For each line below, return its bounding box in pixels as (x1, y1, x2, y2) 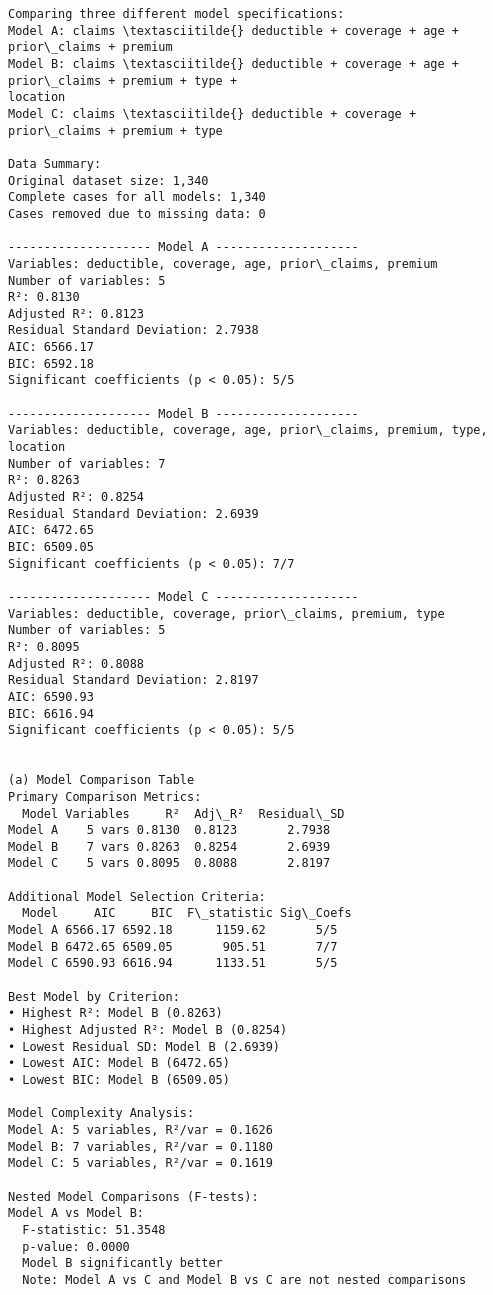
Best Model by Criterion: (8, 989, 180, 1004)
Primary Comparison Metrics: (8, 789, 202, 804)
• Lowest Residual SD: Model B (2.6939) (8, 1039, 281, 1054)
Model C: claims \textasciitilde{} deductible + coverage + (8, 106, 417, 121)
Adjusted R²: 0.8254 (8, 490, 145, 505)
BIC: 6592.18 (8, 356, 94, 371)
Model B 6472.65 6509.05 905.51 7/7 (8, 939, 338, 954)
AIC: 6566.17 (8, 340, 94, 355)
